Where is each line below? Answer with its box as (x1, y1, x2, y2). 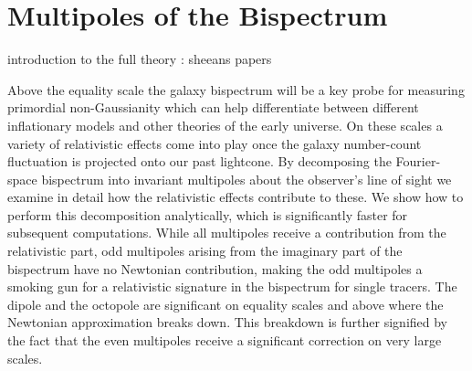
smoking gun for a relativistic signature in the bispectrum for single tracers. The (7, 277, 457, 296)
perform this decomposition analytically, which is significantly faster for (7, 205, 408, 224)
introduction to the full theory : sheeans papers (7, 49, 272, 69)
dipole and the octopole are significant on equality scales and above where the (7, 294, 444, 313)
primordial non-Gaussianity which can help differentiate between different (7, 98, 419, 117)
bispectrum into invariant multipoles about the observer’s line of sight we (41, 169, 452, 188)
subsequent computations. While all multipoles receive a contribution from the (7, 223, 446, 242)
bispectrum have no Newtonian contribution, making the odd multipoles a (7, 259, 423, 278)
